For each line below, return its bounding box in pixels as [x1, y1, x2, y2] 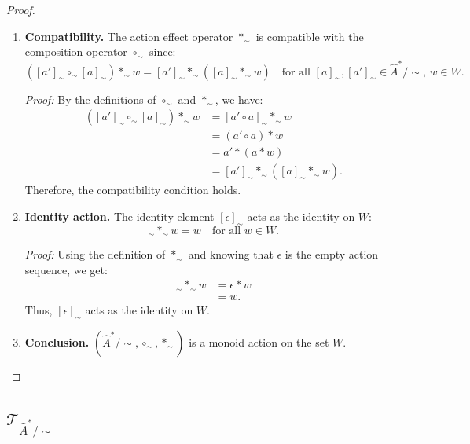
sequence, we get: [24, 261, 108, 277]
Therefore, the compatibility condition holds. [24, 182, 241, 198]
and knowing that [188, 246, 274, 262]
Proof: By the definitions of [24, 90, 156, 107]
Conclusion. [24, 333, 90, 350]
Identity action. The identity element [24, 207, 215, 224]
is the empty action [285, 246, 379, 262]
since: [149, 43, 176, 60]
